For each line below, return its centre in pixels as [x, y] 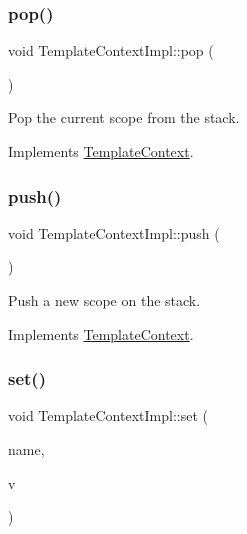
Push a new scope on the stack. [104, 300]
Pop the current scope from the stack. [124, 117]
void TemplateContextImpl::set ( [108, 415]
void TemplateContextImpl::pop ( [111, 50]
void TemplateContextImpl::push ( [114, 232]
